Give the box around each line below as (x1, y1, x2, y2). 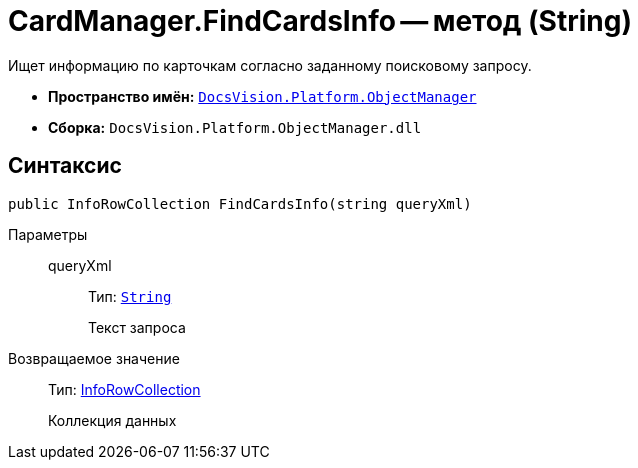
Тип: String (88, 287, 172, 305)
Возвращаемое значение (8, 349, 180, 367)
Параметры (8, 225, 88, 243)
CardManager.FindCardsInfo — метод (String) (8, 4, 632, 38)
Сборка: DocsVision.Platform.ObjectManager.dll (48, 118, 422, 136)
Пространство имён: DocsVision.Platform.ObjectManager (48, 87, 477, 105)
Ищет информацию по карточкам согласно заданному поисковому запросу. (8, 56, 532, 74)
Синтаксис (8, 153, 122, 179)
